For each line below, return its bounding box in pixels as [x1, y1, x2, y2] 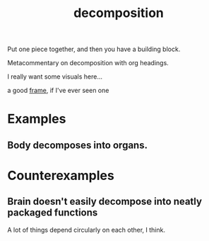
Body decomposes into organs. [7, 139, 148, 151]
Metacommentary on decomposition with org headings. [7, 59, 169, 67]
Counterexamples [7, 167, 114, 184]
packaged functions [7, 207, 98, 219]
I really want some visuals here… [7, 72, 103, 81]
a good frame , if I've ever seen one [7, 86, 109, 95]
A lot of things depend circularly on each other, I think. [7, 225, 166, 234]
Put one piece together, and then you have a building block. [7, 45, 181, 54]
